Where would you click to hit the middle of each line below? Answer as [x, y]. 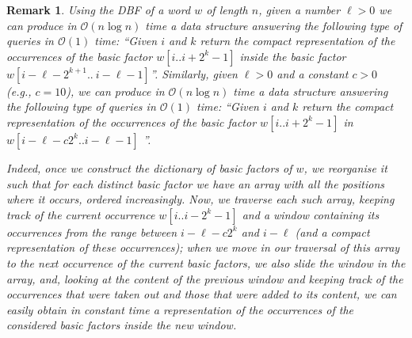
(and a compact [332, 232]
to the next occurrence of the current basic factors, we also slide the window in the [206, 262]
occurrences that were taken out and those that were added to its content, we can [202, 294]
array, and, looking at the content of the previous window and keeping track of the [205, 278]
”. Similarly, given [194, 73]
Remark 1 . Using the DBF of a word [99, 9]
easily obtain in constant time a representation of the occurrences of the [180, 309]
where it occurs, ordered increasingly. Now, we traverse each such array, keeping [200, 199]
